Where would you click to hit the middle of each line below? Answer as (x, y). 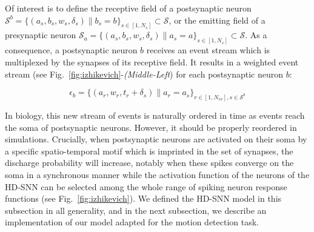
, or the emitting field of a (217, 20)
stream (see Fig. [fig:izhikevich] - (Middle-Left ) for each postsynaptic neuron (144, 74)
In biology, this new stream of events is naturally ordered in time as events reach (155, 115)
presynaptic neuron (41, 35)
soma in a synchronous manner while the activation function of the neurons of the (157, 174)
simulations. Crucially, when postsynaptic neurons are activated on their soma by (156, 139)
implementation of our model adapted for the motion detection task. (132, 222)
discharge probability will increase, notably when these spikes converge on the (149, 163)
